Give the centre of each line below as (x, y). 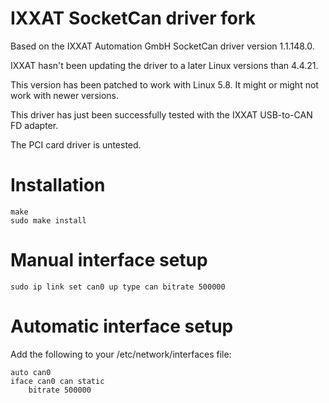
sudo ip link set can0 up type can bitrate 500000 (118, 287)
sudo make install (48, 220)
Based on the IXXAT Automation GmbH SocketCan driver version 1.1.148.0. (162, 46)
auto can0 (31, 372)
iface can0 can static (57, 381)
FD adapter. (34, 125)
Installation (58, 185)
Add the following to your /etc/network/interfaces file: (121, 354)
